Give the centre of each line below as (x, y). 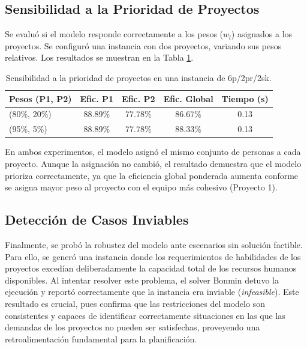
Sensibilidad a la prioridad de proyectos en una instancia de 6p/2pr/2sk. (139, 77)
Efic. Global (188, 98)
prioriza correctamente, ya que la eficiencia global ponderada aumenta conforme (152, 175)
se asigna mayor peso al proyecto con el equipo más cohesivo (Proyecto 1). (141, 187)
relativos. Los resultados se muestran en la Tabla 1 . (99, 57)
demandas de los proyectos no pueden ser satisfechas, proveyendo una (133, 327)
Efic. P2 (139, 98)
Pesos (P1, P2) (40, 98)
